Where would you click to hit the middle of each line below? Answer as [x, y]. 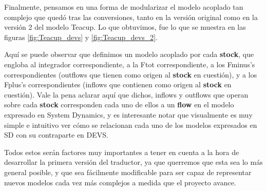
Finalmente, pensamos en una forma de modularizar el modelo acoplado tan [124, 7]
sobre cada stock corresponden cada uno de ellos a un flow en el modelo [119, 104]
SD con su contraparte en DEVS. [56, 135]
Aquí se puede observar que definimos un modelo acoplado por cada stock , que [129, 54]
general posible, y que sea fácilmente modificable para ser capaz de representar [128, 172]
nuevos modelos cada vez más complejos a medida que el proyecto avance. [120, 182]
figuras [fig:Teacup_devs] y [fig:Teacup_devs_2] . [81, 37]
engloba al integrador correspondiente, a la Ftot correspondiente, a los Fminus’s [130, 64]
